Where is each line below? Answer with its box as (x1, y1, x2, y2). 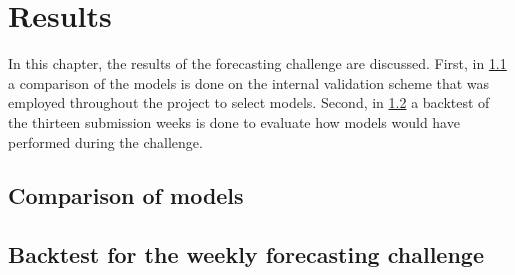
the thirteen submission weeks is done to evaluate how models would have (8, 111, 460, 132)
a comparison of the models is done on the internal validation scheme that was (8, 72, 490, 93)
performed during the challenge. (8, 131, 203, 152)
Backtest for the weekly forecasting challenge (8, 239, 484, 270)
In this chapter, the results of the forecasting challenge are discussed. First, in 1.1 (8, 53, 507, 74)
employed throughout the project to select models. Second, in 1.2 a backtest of (8, 92, 490, 113)
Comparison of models (8, 180, 244, 211)
